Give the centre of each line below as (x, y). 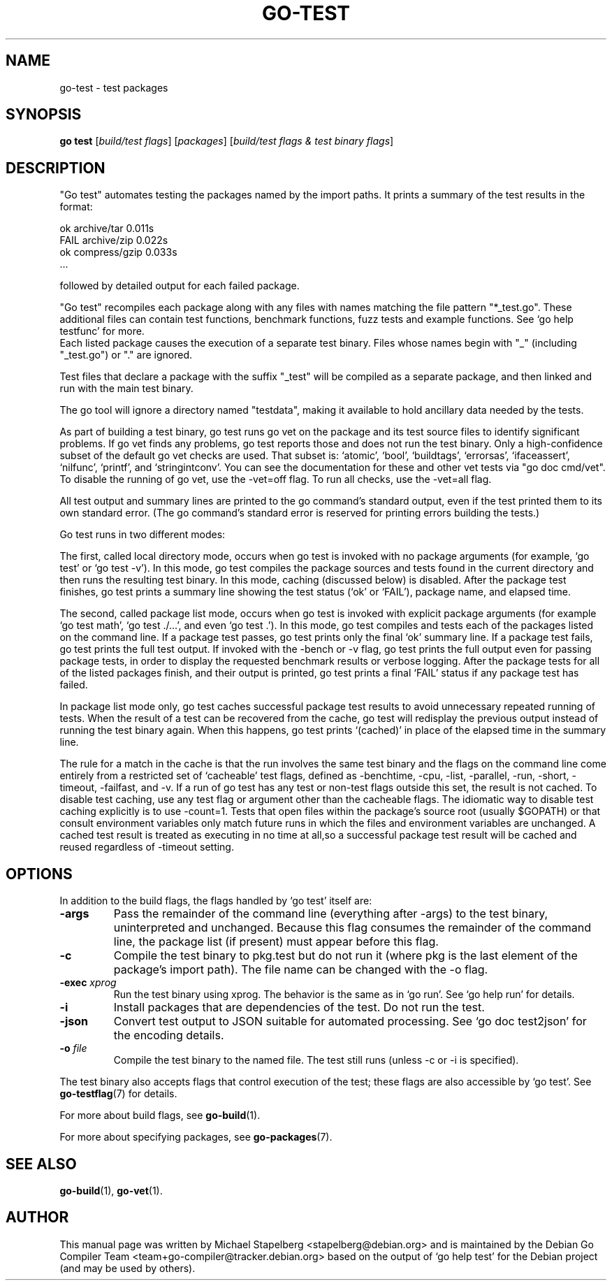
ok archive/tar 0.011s (107, 229)
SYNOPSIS (44, 115)
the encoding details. (169, 1035)
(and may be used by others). (127, 1268)
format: (76, 207)
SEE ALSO (41, 1164)
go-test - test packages (114, 87)
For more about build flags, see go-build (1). (160, 1115)
